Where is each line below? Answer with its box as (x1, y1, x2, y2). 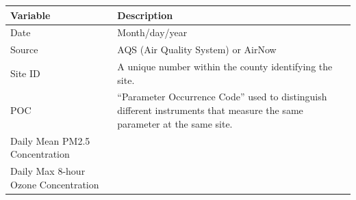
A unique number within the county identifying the (117, 59, 333, 74)
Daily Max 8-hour (10, 163, 86, 177)
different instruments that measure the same (117, 103, 303, 117)
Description (117, 8, 173, 22)
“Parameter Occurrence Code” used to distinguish (117, 89, 327, 104)
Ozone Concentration (10, 177, 99, 191)
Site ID (10, 66, 40, 80)
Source (10, 42, 38, 57)
